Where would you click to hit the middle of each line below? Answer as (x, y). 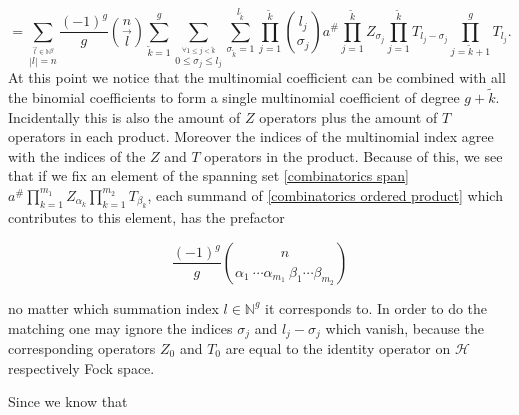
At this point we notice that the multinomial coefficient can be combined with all (257, 77)
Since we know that (68, 401)
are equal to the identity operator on (338, 347)
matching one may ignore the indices (120, 327)
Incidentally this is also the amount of (124, 116)
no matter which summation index (113, 307)
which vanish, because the (404, 327)
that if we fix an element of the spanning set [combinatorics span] (208, 175)
